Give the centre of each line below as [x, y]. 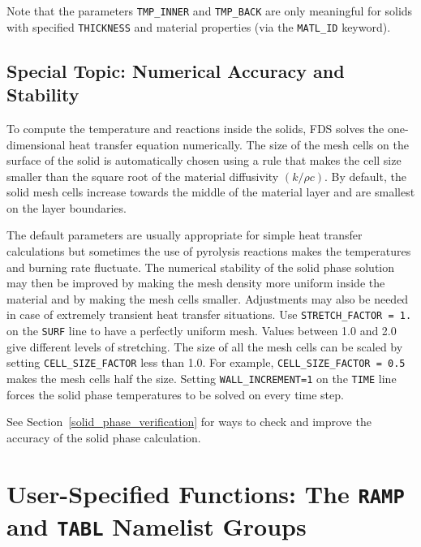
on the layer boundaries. [67, 207]
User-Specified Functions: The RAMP [206, 493]
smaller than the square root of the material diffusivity [143, 176]
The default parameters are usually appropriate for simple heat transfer [185, 235]
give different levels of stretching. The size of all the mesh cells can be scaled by [205, 346]
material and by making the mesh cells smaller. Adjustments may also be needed [208, 298]
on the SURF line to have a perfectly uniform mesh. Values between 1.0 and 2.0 [202, 331]
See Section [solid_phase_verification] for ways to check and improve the [189, 422]
